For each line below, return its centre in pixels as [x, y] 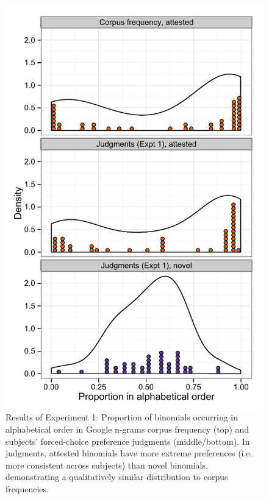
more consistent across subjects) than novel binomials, [107, 465]
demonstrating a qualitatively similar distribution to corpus [117, 477]
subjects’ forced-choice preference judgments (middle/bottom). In [128, 441]
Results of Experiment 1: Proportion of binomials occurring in [122, 417]
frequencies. [27, 489]
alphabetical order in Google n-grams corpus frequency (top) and [127, 429]
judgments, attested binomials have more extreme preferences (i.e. [129, 453]
